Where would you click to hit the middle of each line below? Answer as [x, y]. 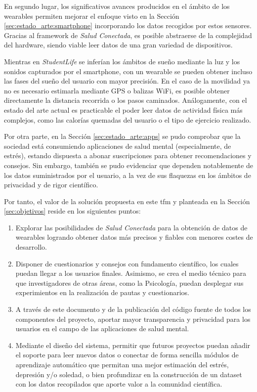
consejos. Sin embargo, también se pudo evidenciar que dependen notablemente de [128, 165]
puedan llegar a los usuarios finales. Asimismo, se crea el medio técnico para [131, 273]
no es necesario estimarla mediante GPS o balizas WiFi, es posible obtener [117, 90]
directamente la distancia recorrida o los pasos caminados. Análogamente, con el [126, 100]
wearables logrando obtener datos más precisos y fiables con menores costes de [134, 237]
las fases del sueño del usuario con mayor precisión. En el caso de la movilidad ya [127, 81]
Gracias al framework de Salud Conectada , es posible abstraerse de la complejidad [128, 35]
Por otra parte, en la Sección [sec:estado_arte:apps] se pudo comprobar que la [122, 136]
